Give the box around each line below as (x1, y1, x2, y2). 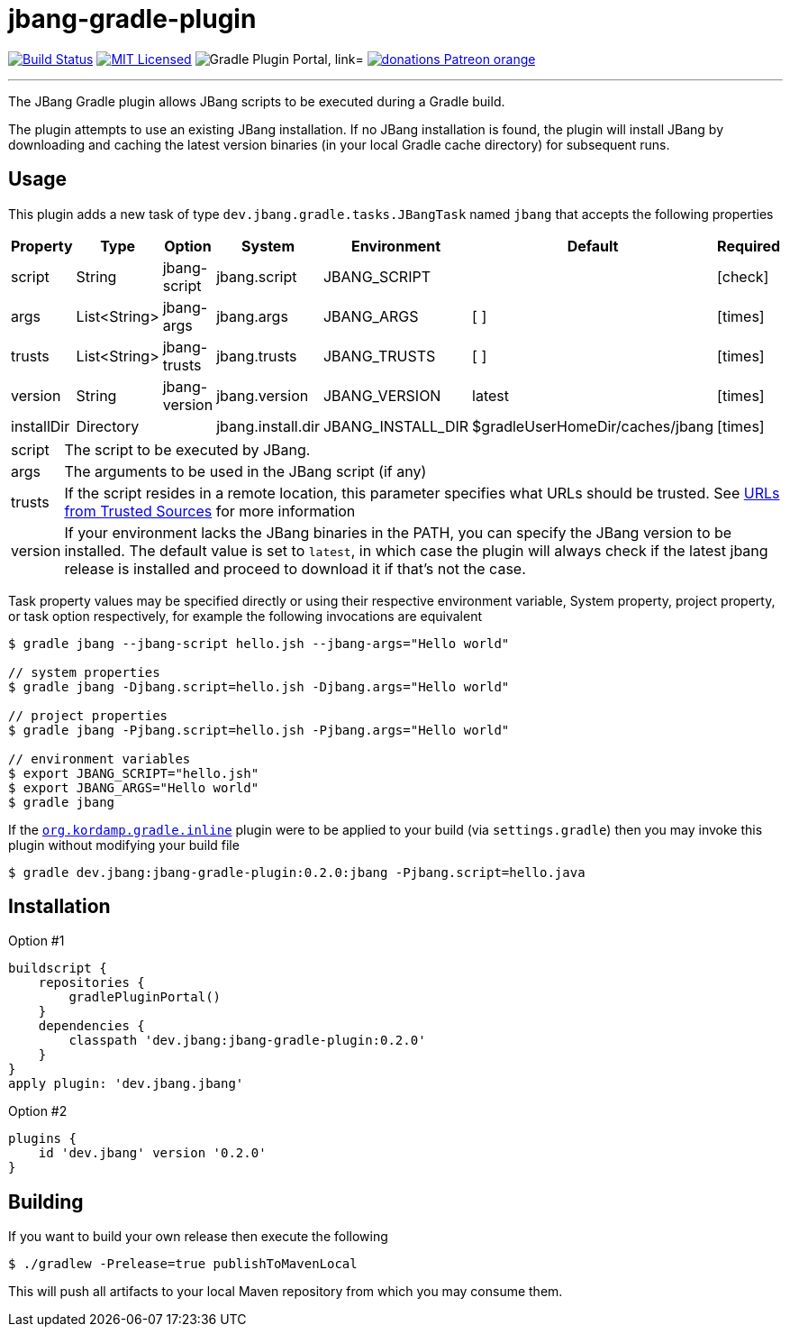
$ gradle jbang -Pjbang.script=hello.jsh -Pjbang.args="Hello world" (8, 722, 510, 737)
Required (717, 236, 781, 255)
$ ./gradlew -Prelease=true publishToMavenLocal (8, 1256, 358, 1272)
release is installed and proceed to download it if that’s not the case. (64, 559, 526, 578)
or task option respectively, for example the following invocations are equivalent (8, 608, 483, 624)
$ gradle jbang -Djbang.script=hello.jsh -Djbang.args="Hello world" (8, 679, 510, 694)
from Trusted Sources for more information (64, 501, 356, 520)
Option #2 (8, 1103, 68, 1119)
